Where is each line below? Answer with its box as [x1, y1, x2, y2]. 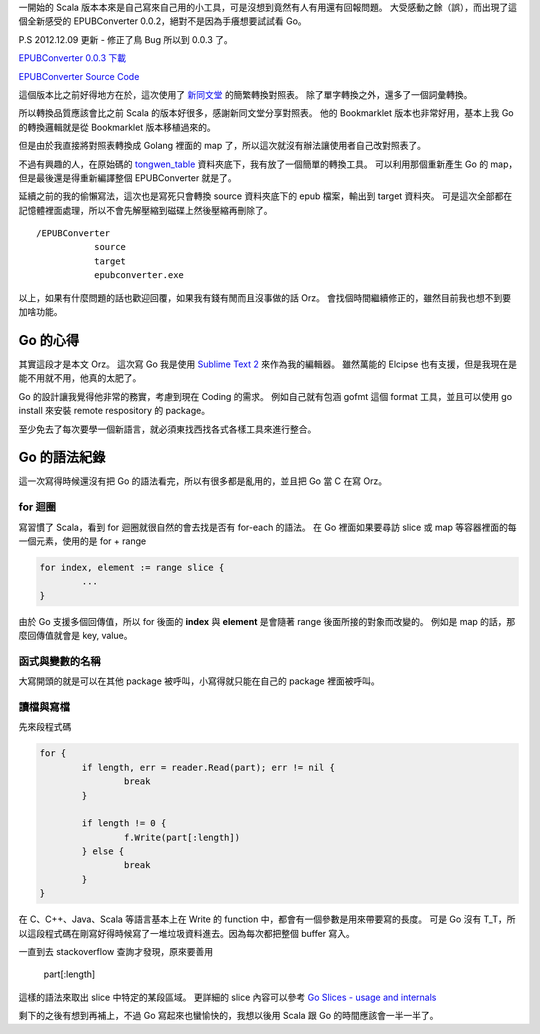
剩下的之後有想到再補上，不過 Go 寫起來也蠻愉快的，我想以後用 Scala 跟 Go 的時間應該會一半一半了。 [18, 1010, 439, 1022]
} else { [81, 846, 125, 857]
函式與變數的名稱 [18, 654, 101, 668]
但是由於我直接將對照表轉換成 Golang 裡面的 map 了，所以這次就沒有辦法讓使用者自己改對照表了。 [18, 140, 427, 152]
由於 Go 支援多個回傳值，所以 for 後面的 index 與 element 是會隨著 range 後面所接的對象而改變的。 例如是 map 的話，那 [18, 615, 516, 627]
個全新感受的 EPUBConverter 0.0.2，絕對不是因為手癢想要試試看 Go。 [18, 15, 307, 27]
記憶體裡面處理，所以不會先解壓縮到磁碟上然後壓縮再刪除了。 [18, 204, 273, 216]
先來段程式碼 [18, 721, 72, 733]
